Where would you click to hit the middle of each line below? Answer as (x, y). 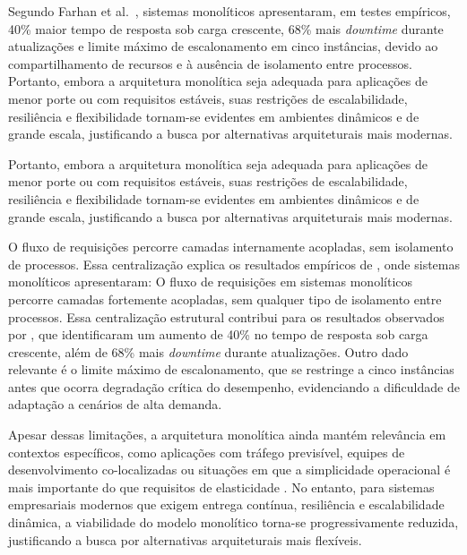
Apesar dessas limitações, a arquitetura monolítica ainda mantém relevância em (227, 435)
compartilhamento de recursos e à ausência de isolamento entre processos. (210, 63)
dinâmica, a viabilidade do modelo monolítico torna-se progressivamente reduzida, (233, 522)
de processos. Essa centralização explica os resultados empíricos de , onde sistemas (234, 264)
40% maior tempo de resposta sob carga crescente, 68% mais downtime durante (226, 28)
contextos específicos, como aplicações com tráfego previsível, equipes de (207, 452)
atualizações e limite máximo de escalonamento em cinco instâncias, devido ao (223, 46)
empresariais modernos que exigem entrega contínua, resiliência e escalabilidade (226, 504)
